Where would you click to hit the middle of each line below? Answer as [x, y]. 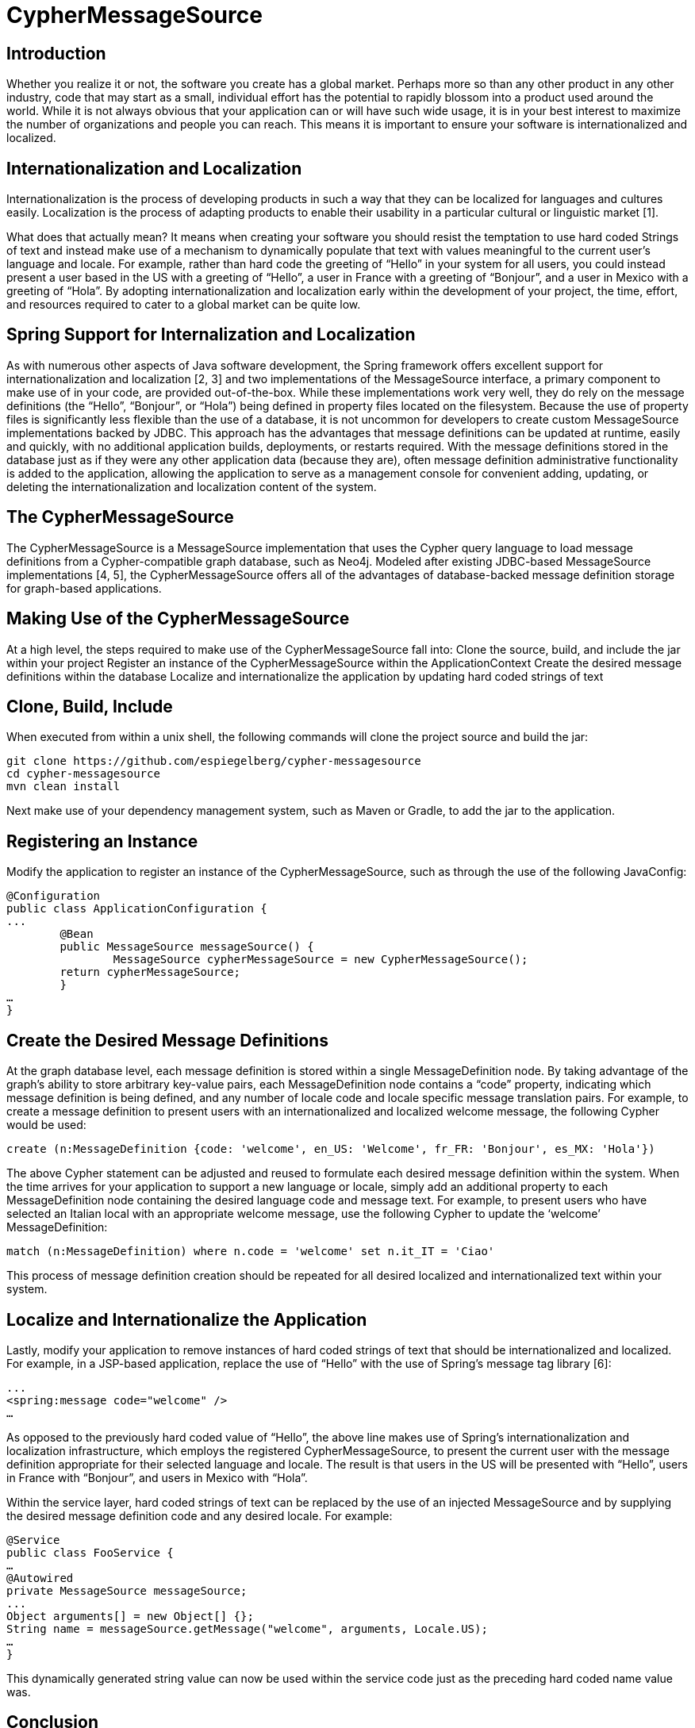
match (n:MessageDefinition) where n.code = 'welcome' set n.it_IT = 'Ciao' [251, 1252]
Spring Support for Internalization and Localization [211, 335]
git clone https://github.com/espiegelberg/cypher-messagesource [214, 761]
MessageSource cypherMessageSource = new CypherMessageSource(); [321, 960]
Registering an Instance [102, 841]
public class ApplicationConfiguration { [137, 909]
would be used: [46, 1125]
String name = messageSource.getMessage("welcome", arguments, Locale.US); [247, 1628]
